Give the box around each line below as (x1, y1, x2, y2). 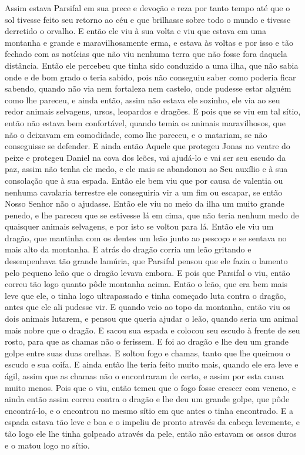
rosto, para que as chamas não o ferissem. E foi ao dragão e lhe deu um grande (5, 335, 289, 348)
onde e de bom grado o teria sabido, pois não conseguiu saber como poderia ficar (5, 70, 296, 83)
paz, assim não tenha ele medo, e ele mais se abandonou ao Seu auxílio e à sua (5, 163, 288, 175)
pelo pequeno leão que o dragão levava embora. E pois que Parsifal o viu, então (5, 266, 290, 278)
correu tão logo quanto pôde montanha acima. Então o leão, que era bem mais (5, 278, 288, 290)
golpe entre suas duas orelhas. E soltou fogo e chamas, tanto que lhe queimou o (5, 346, 290, 359)
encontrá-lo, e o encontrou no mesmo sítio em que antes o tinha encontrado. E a (5, 404, 293, 416)
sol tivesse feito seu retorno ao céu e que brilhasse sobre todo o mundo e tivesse (5, 13, 291, 25)
